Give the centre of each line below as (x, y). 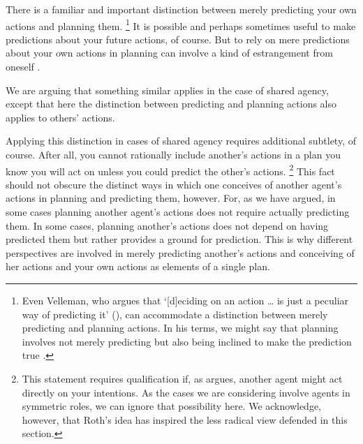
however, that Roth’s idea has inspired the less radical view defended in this (185, 419)
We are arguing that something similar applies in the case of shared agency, (167, 90)
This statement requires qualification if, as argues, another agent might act (182, 378)
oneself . (23, 67)
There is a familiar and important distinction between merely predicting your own (181, 9)
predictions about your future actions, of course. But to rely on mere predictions (178, 39)
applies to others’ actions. (60, 117)
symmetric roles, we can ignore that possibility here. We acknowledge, (171, 406)
